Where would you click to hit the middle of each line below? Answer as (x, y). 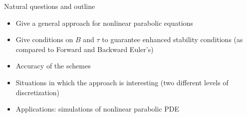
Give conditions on (44, 39)
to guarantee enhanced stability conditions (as (172, 39)
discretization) (38, 92)
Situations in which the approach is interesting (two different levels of (122, 82)
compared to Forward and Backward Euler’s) (85, 49)
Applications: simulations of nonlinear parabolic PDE (98, 109)
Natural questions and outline (50, 6)
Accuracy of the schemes (53, 66)
